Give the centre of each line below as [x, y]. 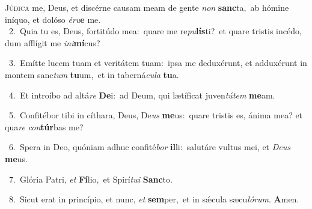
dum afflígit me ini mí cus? [53, 42]
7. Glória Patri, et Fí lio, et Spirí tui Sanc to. [90, 179]
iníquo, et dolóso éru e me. [53, 19]
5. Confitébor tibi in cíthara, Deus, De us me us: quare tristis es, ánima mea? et [156, 115]
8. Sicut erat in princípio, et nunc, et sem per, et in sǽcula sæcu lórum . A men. [154, 199]
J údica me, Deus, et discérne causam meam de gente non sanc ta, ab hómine [147, 7]
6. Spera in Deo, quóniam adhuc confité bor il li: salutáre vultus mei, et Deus [149, 147]
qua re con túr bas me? [44, 126]
